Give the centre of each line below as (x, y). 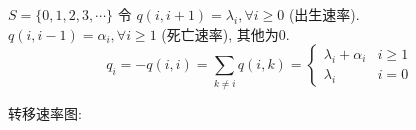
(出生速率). (324, 14)
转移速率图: (45, 112)
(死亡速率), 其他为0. (225, 33)
